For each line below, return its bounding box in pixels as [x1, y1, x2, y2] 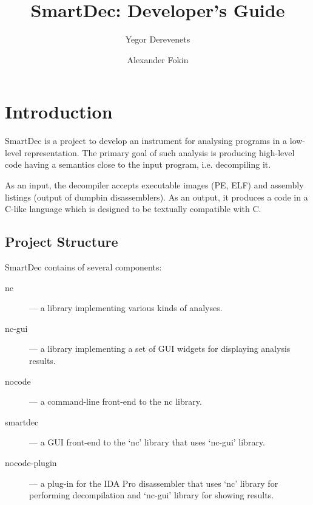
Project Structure [5, 232, 118, 251]
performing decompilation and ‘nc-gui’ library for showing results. [29, 489, 274, 501]
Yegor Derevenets [125, 33, 190, 46]
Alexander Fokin [127, 53, 189, 66]
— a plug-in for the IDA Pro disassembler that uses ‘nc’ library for [29, 476, 278, 489]
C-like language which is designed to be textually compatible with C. [5, 202, 261, 215]
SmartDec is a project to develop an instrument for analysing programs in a [5, 134, 288, 147]
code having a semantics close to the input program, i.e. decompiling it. [5, 158, 271, 171]
